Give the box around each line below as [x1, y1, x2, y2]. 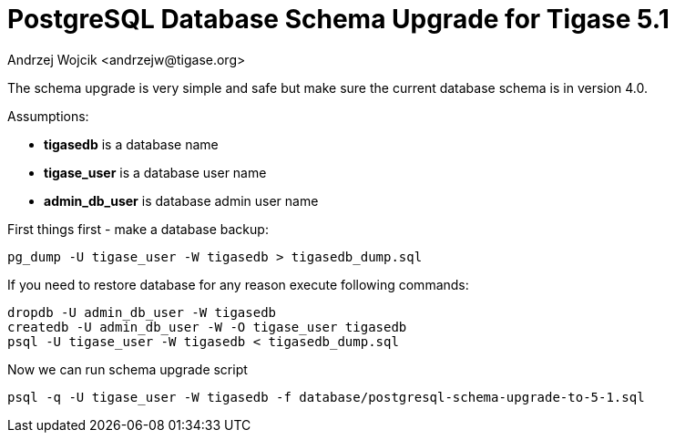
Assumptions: [7, 107, 89, 124]
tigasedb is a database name [44, 136, 219, 152]
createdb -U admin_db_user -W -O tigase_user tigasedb [7, 319, 407, 334]
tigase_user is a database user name [44, 164, 267, 180]
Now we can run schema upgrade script [7, 361, 248, 377]
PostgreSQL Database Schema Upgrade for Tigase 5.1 [7, 4, 670, 35]
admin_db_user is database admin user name [44, 192, 319, 209]
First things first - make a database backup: [7, 220, 269, 237]
